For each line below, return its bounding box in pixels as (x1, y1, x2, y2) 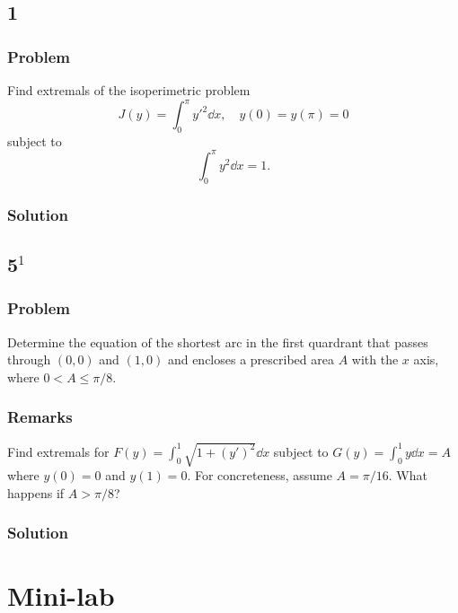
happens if (7, 483, 65, 502)
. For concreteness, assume (187, 466, 332, 485)
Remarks (7, 406, 73, 428)
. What (388, 466, 427, 485)
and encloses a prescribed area (167, 350, 334, 369)
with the (351, 350, 399, 369)
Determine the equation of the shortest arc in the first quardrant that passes (7, 332, 428, 351)
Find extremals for (7, 442, 110, 460)
